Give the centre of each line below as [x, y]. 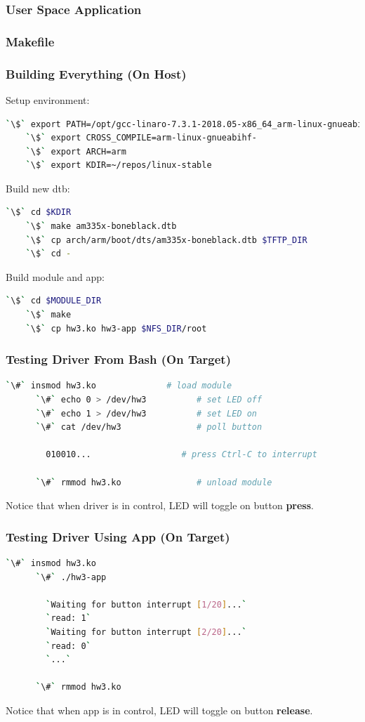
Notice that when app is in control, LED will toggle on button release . [159, 710]
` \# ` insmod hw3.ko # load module [119, 386]
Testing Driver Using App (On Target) [118, 536]
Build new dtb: [38, 188]
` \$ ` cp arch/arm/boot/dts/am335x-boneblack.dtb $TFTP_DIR [166, 240]
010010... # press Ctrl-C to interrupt [181, 455]
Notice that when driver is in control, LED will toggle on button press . [160, 505]
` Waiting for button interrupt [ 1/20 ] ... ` [146, 604]
